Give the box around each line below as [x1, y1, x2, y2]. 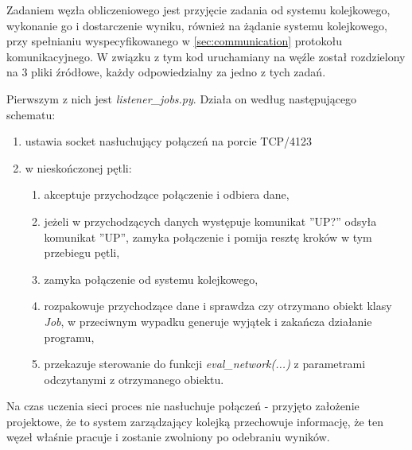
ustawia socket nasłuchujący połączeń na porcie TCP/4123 [25, 133, 313, 149]
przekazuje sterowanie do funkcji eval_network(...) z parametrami [44, 355, 366, 372]
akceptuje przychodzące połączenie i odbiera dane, [44, 186, 290, 203]
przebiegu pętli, [44, 244, 120, 261]
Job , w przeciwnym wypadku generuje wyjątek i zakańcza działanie [44, 312, 372, 329]
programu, [44, 328, 95, 345]
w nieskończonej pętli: [25, 159, 132, 176]
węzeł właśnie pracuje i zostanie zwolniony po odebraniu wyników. [6, 429, 330, 445]
